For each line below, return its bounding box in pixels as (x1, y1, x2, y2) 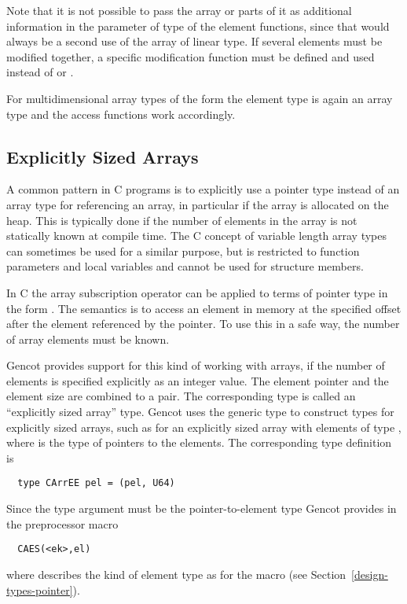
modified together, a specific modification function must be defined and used (6, 48, 375, 64)
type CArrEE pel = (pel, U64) (17, 477, 175, 489)
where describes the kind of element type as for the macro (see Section (6, 565, 346, 582)
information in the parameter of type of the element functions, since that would (6, 17, 390, 34)
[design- (351, 565, 388, 582)
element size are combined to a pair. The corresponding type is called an (6, 388, 356, 404)
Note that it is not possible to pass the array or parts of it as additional (6, 2, 352, 18)
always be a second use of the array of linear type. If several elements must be (6, 33, 383, 50)
